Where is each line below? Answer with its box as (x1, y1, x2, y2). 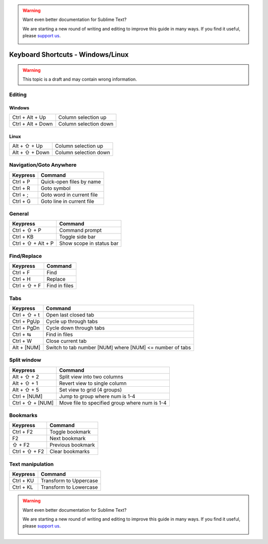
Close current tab (46, 337, 87, 344)
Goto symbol (40, 185, 71, 192)
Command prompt (59, 227, 102, 234)
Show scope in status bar (59, 240, 119, 247)
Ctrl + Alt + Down (12, 120, 53, 127)
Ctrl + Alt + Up (12, 113, 47, 120)
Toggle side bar (59, 233, 96, 240)
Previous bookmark (50, 441, 95, 448)
